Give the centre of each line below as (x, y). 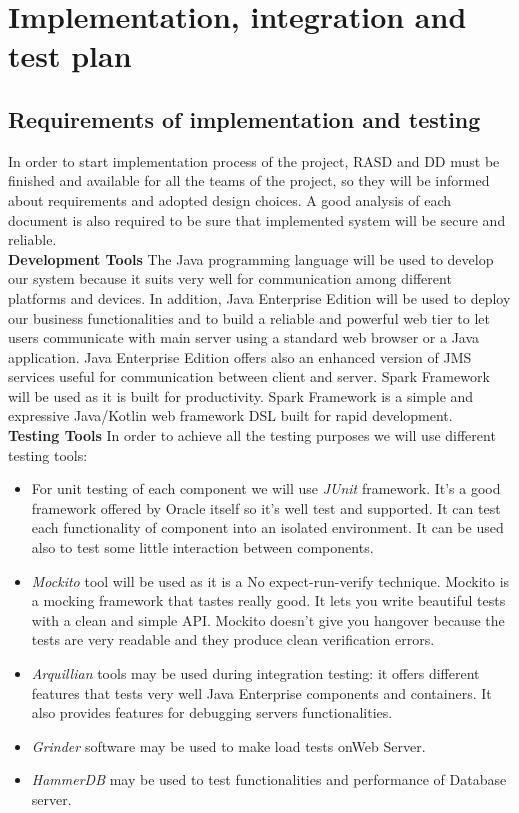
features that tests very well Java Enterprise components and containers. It (261, 692)
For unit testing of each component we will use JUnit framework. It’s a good (266, 488)
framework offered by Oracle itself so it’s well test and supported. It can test (266, 507)
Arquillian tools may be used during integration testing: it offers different (255, 673)
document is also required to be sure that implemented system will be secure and (257, 219)
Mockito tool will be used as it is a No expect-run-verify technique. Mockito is (270, 580)
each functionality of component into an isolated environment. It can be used (267, 527)
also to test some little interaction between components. (202, 547)
